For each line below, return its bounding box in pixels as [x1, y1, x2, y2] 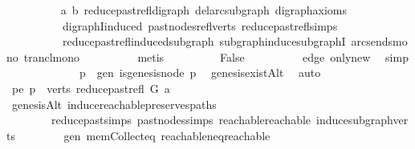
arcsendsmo [351, 33, 408, 50]
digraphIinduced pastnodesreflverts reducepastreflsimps [62, 17, 338, 34]
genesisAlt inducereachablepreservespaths [11, 95, 217, 112]
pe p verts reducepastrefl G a [11, 79, 170, 96]
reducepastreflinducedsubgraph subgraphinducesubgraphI [62, 33, 346, 50]
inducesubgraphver [316, 111, 409, 128]
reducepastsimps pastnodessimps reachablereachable [51, 111, 311, 128]
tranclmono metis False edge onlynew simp [23, 48, 409, 65]
